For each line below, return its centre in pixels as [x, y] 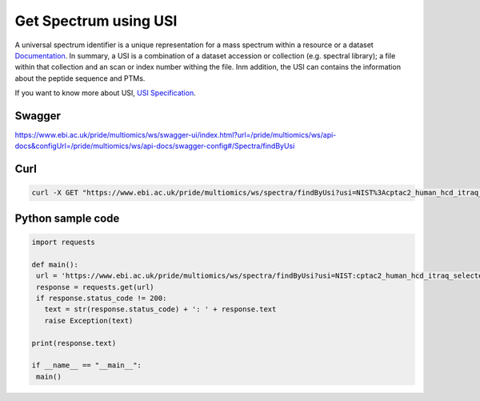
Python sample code [67, 218]
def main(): [55, 265]
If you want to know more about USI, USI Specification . [105, 93]
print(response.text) [74, 343]
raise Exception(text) [89, 321]
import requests [64, 242]
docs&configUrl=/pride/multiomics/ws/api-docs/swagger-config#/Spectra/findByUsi [155, 146]
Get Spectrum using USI [96, 21]
